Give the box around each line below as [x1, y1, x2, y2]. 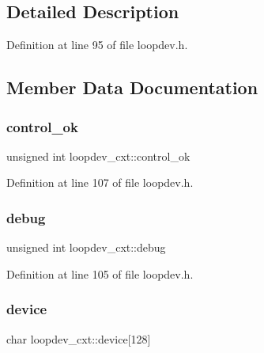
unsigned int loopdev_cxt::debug [6, 239, 166, 256]
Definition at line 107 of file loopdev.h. [6, 174, 194, 191]
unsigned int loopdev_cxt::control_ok [6, 147, 190, 164]
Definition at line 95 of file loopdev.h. [6, 36, 188, 53]
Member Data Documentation [6, 75, 258, 100]
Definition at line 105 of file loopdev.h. [6, 265, 194, 282]
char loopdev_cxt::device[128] [6, 330, 151, 347]
